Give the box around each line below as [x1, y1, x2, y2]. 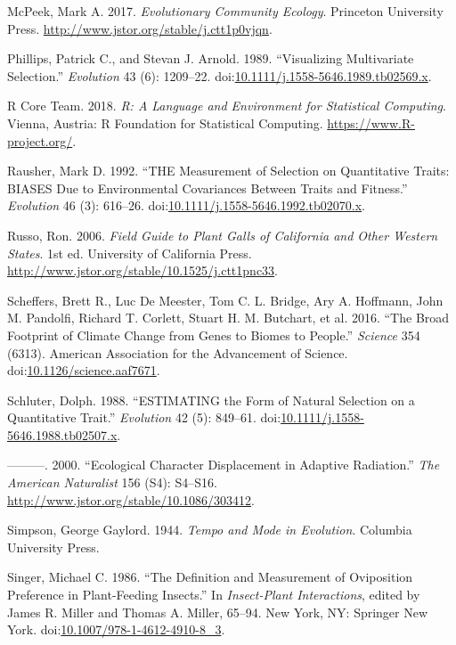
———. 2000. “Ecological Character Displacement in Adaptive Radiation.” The [7, 455, 440, 474]
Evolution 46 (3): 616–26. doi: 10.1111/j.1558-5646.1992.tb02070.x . [7, 196, 365, 215]
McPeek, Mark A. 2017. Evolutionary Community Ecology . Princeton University [7, 2, 444, 20]
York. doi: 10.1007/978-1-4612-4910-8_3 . [7, 620, 225, 639]
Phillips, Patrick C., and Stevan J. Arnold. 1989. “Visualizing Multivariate [7, 49, 414, 68]
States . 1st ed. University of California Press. [7, 243, 252, 262]
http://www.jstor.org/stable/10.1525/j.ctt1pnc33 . [7, 261, 279, 280]
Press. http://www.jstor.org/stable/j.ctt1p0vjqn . [7, 19, 273, 37]
